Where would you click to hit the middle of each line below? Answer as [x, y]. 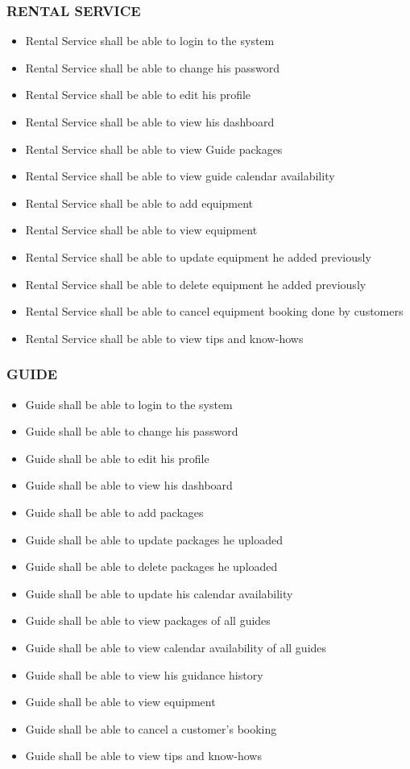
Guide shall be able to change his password [132, 431]
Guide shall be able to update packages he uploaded [154, 539]
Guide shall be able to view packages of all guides [148, 620]
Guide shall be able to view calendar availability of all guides [176, 647]
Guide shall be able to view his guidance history [144, 674]
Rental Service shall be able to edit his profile [138, 95]
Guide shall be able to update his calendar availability [159, 593]
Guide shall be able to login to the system [129, 404]
